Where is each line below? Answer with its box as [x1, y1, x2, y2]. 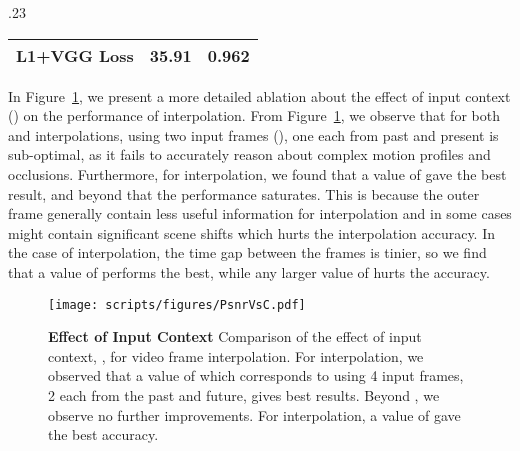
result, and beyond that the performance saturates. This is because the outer [8, 183, 480, 204]
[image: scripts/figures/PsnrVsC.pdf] [48, 297, 306, 312]
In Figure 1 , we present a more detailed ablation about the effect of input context [8, 85, 511, 106]
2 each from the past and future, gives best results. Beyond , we [48, 384, 440, 405]
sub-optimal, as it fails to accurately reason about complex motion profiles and [8, 144, 491, 165]
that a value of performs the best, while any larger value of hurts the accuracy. [8, 261, 490, 282]
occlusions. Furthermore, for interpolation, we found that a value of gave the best [8, 163, 507, 184]
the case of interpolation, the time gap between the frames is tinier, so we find [8, 242, 487, 263]
